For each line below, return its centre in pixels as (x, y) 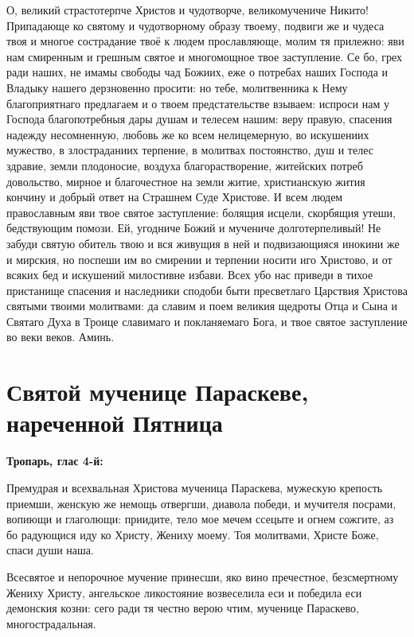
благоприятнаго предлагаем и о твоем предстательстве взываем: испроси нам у (198, 103)
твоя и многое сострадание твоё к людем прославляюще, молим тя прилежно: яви (205, 41)
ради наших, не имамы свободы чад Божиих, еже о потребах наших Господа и (197, 72)
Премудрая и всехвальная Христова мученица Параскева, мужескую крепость (195, 487)
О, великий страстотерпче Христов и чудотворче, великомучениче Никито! (187, 10)
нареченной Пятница (115, 423)
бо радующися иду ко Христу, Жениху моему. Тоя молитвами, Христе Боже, (193, 534)
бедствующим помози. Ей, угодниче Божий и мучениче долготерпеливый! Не (194, 228)
